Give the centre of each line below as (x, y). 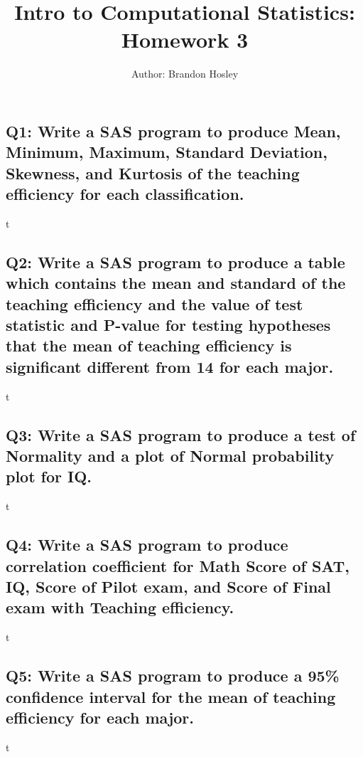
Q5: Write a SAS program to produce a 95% (173, 676)
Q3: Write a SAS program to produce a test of (181, 434)
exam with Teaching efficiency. (120, 607)
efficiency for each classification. (125, 194)
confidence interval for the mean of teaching (171, 696)
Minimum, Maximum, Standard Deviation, (167, 152)
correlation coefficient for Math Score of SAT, (178, 565)
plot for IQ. (49, 476)
